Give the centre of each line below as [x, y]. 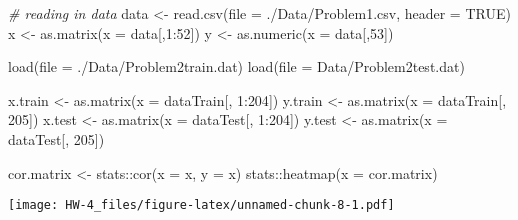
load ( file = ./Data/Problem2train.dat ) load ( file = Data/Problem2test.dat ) [236, 66]
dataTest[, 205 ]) [56, 138]
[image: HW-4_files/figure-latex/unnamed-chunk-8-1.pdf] [201, 205]
